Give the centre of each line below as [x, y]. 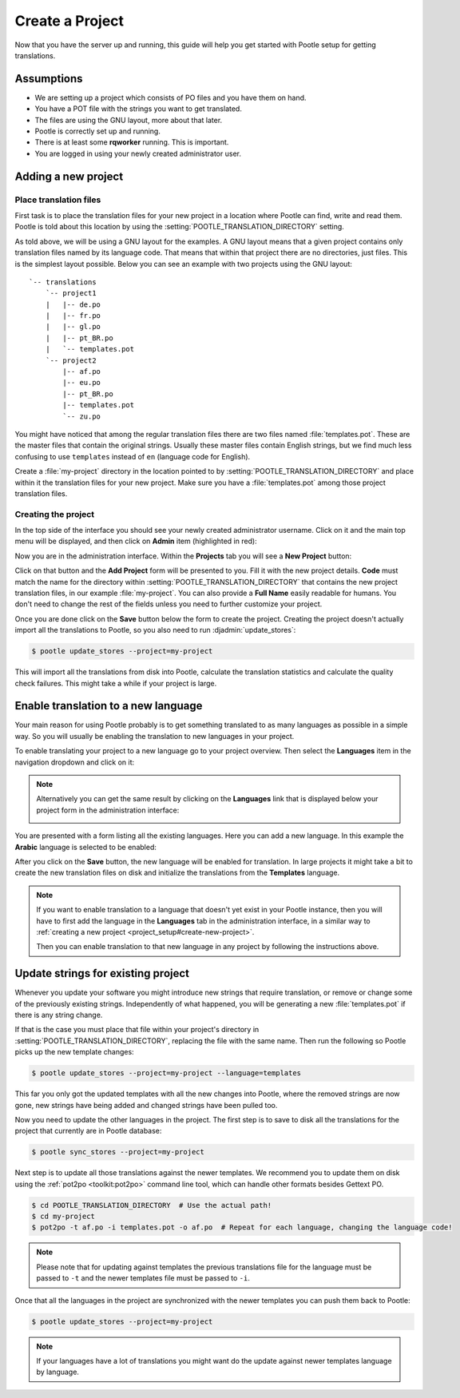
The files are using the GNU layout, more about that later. [129, 120]
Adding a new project [69, 176]
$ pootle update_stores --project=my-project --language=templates [167, 1073]
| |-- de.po [73, 304]
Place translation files [58, 200]
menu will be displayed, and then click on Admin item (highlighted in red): [136, 541]
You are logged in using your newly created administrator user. [138, 153]
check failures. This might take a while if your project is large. [116, 683]
